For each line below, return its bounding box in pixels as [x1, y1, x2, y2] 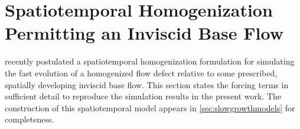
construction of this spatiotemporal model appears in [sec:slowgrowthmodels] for [5, 101, 295, 114]
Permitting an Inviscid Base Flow [5, 21, 283, 45]
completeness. [5, 113, 54, 125]
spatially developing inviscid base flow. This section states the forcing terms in [5, 78, 289, 91]
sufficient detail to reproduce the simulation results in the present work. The [5, 90, 282, 102]
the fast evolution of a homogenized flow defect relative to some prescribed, [5, 66, 278, 79]
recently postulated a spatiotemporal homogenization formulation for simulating [5, 55, 295, 67]
